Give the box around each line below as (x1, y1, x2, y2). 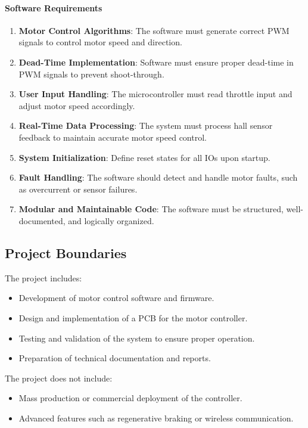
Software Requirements (5, 1, 102, 14)
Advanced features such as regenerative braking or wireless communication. (18, 411, 294, 424)
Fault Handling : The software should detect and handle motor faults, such (18, 171, 298, 184)
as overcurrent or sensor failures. (18, 182, 138, 195)
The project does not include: (5, 371, 113, 384)
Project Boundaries (5, 243, 127, 262)
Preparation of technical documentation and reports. (18, 352, 211, 364)
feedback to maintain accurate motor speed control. (18, 131, 207, 143)
